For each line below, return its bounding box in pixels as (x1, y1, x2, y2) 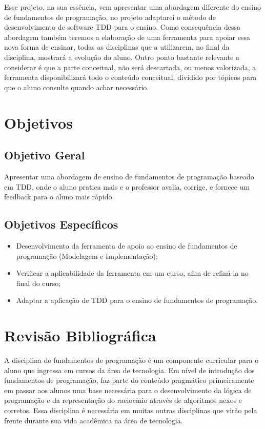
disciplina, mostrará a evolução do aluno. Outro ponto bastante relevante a (4, 51, 239, 62)
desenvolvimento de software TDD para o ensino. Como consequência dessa (4, 22, 240, 32)
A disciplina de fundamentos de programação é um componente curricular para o (4, 355, 259, 365)
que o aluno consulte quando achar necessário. (4, 81, 149, 92)
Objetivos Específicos (4, 216, 118, 232)
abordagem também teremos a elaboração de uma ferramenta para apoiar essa (4, 31, 250, 42)
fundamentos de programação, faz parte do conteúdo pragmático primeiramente (4, 375, 254, 385)
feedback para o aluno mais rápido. (4, 191, 114, 202)
